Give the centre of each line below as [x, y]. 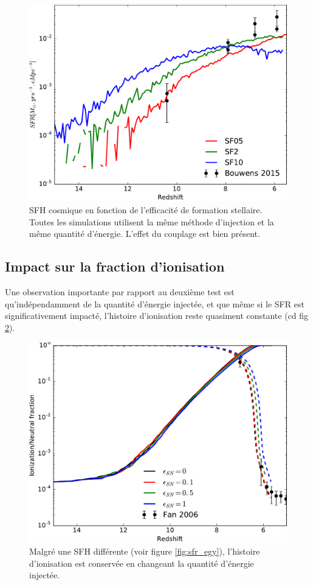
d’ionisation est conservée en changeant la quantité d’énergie [142, 563]
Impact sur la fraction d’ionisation [115, 266]
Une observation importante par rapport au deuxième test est [120, 291]
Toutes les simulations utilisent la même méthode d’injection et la [152, 221]
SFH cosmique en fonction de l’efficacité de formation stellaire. [146, 209]
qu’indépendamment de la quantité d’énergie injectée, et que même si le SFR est [155, 303]
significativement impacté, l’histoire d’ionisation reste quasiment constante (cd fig [157, 316]
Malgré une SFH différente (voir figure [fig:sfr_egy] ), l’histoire [145, 551]
